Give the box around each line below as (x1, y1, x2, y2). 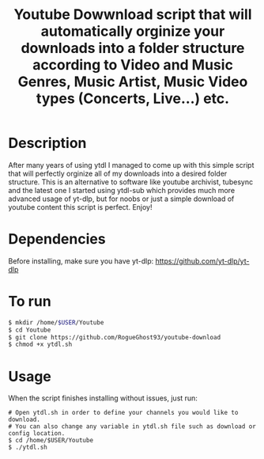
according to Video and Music (32, 56, 233, 74)
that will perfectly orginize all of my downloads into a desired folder (8, 169, 228, 178)
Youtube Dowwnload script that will (13, 6, 252, 24)
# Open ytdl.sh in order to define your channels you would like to (8, 409, 239, 417)
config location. (8, 430, 66, 438)
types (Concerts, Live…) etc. (36, 89, 230, 108)
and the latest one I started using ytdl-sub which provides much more (8, 185, 236, 195)
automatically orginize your (40, 22, 225, 40)
